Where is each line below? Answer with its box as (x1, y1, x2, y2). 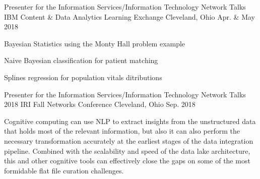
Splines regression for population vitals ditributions (4, 72, 162, 82)
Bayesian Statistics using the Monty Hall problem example (4, 38, 185, 48)
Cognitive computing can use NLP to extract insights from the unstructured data (4, 115, 256, 126)
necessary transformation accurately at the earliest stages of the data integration (4, 135, 253, 146)
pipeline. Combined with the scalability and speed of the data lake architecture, (4, 145, 250, 156)
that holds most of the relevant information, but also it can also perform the (4, 126, 240, 136)
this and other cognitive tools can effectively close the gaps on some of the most (4, 155, 250, 166)
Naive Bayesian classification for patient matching (4, 55, 158, 66)
